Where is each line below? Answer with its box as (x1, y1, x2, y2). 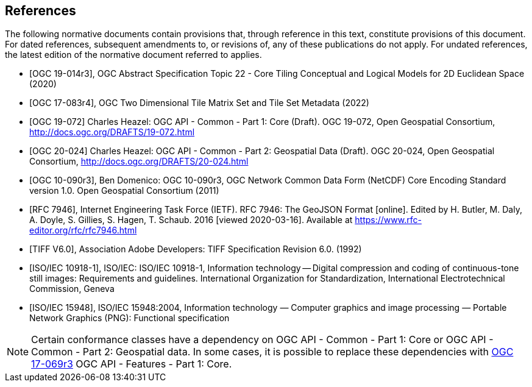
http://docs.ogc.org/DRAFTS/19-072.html (29, 127, 195, 138)
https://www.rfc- (355, 215, 422, 225)
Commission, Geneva (29, 283, 115, 294)
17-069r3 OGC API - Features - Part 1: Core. (31, 358, 232, 371)
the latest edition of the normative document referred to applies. (5, 49, 262, 60)
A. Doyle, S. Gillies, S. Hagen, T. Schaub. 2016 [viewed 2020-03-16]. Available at (29, 215, 353, 225)
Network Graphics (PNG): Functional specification (29, 313, 230, 324)
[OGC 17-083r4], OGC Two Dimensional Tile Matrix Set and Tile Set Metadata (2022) (29, 98, 369, 108)
